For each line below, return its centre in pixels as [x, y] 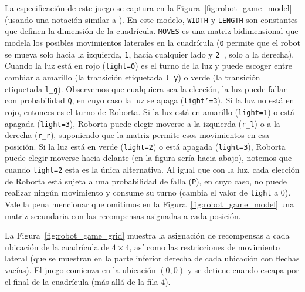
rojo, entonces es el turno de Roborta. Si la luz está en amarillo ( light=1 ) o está [150, 111]
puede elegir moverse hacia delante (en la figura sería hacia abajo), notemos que [148, 158]
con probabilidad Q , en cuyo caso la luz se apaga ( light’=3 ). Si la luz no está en [150, 100]
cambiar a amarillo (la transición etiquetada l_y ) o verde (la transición [133, 77]
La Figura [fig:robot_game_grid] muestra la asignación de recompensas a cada [147, 235]
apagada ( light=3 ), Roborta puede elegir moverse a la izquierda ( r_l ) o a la [143, 123]
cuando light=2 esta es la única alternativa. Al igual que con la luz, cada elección [152, 170]
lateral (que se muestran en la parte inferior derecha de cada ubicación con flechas [152, 258]
